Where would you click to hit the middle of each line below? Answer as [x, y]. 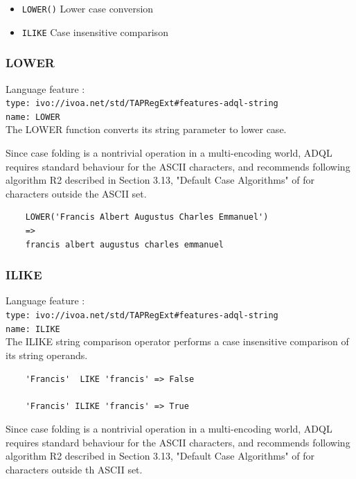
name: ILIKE [33, 329]
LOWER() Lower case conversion [88, 8]
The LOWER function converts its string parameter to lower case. [146, 129]
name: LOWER [33, 117]
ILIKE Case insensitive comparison [95, 32]
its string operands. [47, 355]
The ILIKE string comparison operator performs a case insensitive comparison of [177, 341]
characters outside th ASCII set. [74, 470]
